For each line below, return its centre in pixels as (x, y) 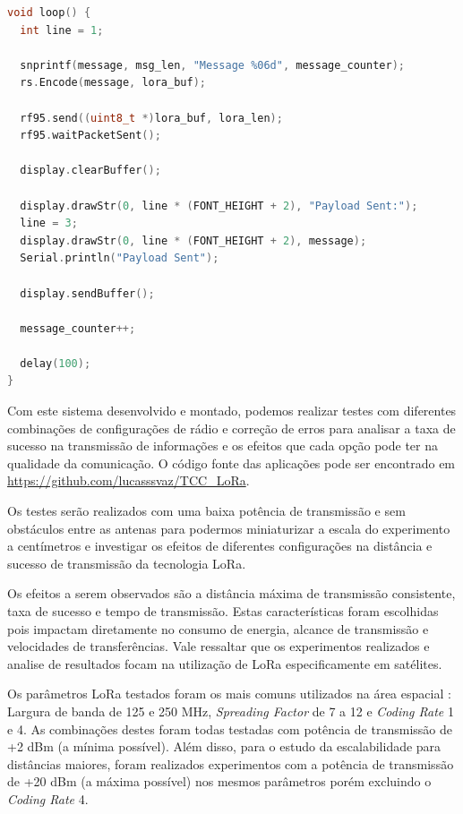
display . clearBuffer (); (90, 171)
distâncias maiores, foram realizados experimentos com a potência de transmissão (231, 763)
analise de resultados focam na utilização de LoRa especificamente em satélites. (225, 663)
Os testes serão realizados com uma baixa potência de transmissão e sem (206, 511)
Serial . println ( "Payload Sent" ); (120, 258)
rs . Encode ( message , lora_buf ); (113, 83)
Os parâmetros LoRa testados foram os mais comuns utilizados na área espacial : (229, 694)
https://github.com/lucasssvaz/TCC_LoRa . (129, 480)
